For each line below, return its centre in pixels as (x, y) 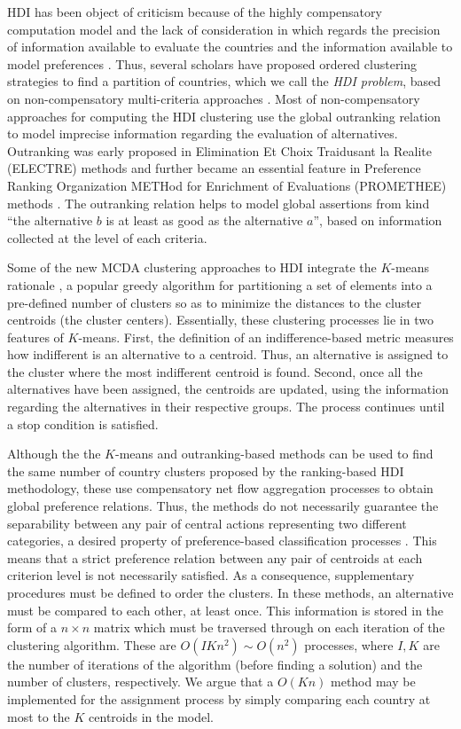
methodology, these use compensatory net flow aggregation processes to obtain (220, 488)
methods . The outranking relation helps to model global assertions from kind (219, 203)
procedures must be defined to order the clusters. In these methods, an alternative (230, 592)
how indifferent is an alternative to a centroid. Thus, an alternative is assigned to (228, 354)
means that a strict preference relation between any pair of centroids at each (215, 557)
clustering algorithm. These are (92, 644)
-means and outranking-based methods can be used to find (274, 454)
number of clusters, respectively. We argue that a (141, 682)
